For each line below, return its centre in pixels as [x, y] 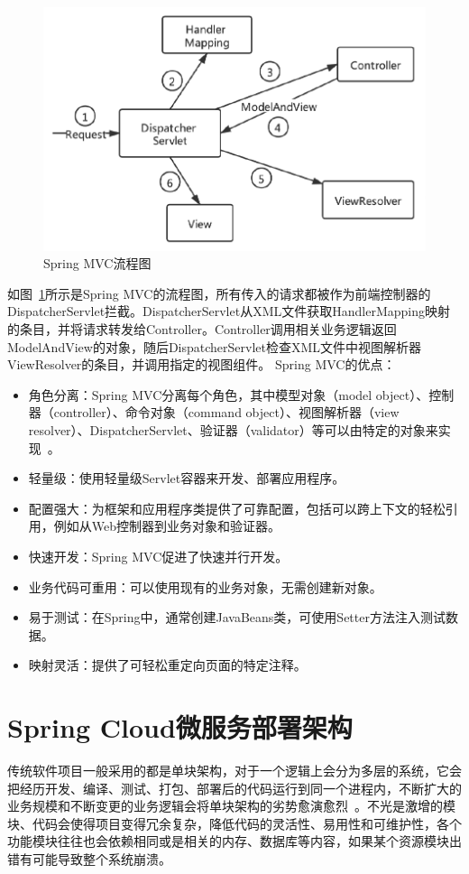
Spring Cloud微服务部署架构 [180, 727]
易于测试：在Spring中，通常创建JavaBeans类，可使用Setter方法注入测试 [237, 617]
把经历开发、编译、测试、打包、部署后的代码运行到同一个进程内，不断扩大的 [234, 788]
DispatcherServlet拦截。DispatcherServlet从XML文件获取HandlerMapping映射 [229, 311]
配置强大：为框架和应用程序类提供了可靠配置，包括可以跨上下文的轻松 [237, 508]
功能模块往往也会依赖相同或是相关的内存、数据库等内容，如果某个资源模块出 [234, 841]
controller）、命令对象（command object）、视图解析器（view [226, 412]
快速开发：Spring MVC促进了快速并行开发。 [158, 556]
